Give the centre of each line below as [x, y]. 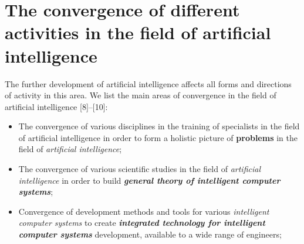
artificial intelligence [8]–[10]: [56, 106]
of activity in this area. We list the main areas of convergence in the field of [141, 95]
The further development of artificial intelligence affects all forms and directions [148, 83]
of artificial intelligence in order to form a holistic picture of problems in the [158, 137]
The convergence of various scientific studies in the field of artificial [140, 169]
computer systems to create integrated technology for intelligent [142, 223]
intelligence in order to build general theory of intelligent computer [149, 180]
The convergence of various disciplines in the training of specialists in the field [159, 126]
